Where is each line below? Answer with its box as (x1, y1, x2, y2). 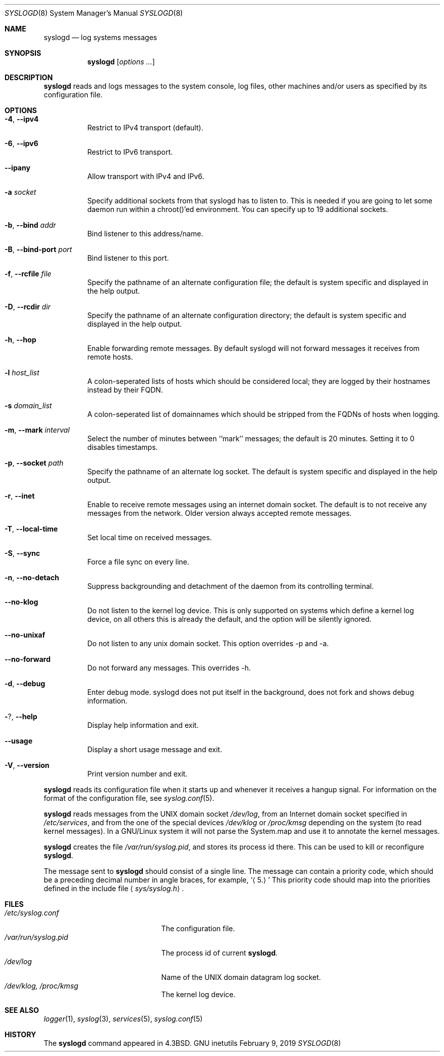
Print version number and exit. (87, 769, 188, 778)
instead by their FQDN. (87, 385, 163, 394)
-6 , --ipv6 (5, 139, 38, 148)
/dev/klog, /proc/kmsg (5, 981, 78, 990)
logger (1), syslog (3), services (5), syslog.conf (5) (44, 1014, 203, 1023)
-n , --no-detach (5, 573, 59, 582)
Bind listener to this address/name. (87, 229, 204, 238)
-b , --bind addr (5, 221, 56, 229)
